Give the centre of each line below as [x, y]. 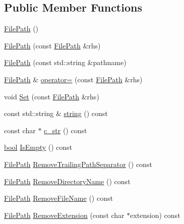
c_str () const [66, 130]
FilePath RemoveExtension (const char [64, 215]
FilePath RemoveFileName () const [58, 198]
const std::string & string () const [56, 113]
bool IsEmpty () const [38, 147]
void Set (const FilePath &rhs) [52, 96]
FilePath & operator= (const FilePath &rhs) [73, 79]
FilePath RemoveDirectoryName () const [67, 181]
